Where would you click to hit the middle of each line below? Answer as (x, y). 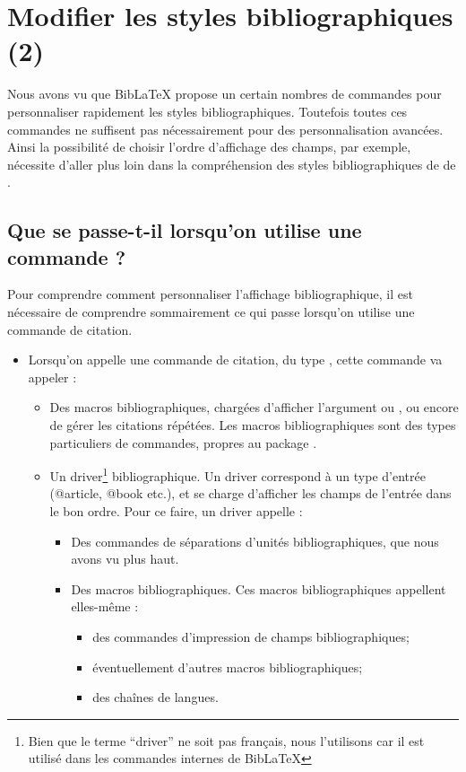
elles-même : (105, 606)
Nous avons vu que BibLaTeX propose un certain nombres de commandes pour (224, 94)
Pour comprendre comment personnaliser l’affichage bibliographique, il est (210, 294)
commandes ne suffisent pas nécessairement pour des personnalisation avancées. (225, 129)
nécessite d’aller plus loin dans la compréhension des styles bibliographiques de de (232, 164)
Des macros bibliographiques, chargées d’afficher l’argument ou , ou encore (254, 407)
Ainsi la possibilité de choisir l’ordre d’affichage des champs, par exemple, (209, 147)
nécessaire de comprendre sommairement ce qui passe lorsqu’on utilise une (211, 312)
